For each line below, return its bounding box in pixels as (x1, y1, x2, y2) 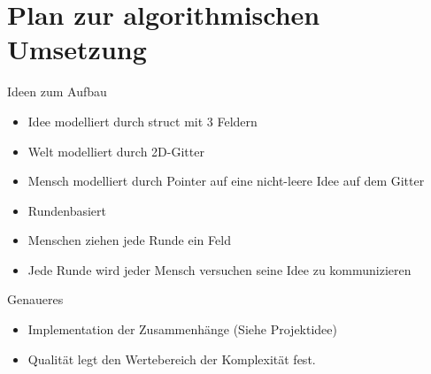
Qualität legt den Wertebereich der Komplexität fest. (27, 349, 316, 368)
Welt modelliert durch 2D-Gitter (27, 141, 204, 160)
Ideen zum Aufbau (7, 82, 107, 101)
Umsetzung (7, 31, 147, 67)
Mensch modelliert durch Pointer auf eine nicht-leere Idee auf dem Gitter (27, 172, 425, 190)
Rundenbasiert (27, 201, 107, 219)
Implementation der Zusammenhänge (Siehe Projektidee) (27, 320, 337, 339)
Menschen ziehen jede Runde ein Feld (27, 231, 231, 249)
